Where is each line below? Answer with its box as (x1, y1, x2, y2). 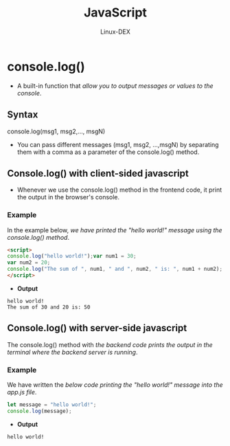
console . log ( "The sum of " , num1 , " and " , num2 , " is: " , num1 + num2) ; (7, 266, 223, 273)
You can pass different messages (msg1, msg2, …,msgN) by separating (16, 140, 219, 148)
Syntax (7, 109, 38, 121)
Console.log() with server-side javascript (7, 322, 187, 334)
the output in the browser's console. (16, 193, 120, 201)
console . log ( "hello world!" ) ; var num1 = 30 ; (7, 253, 137, 260)
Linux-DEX (100, 27, 130, 36)
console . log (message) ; (7, 408, 72, 414)
